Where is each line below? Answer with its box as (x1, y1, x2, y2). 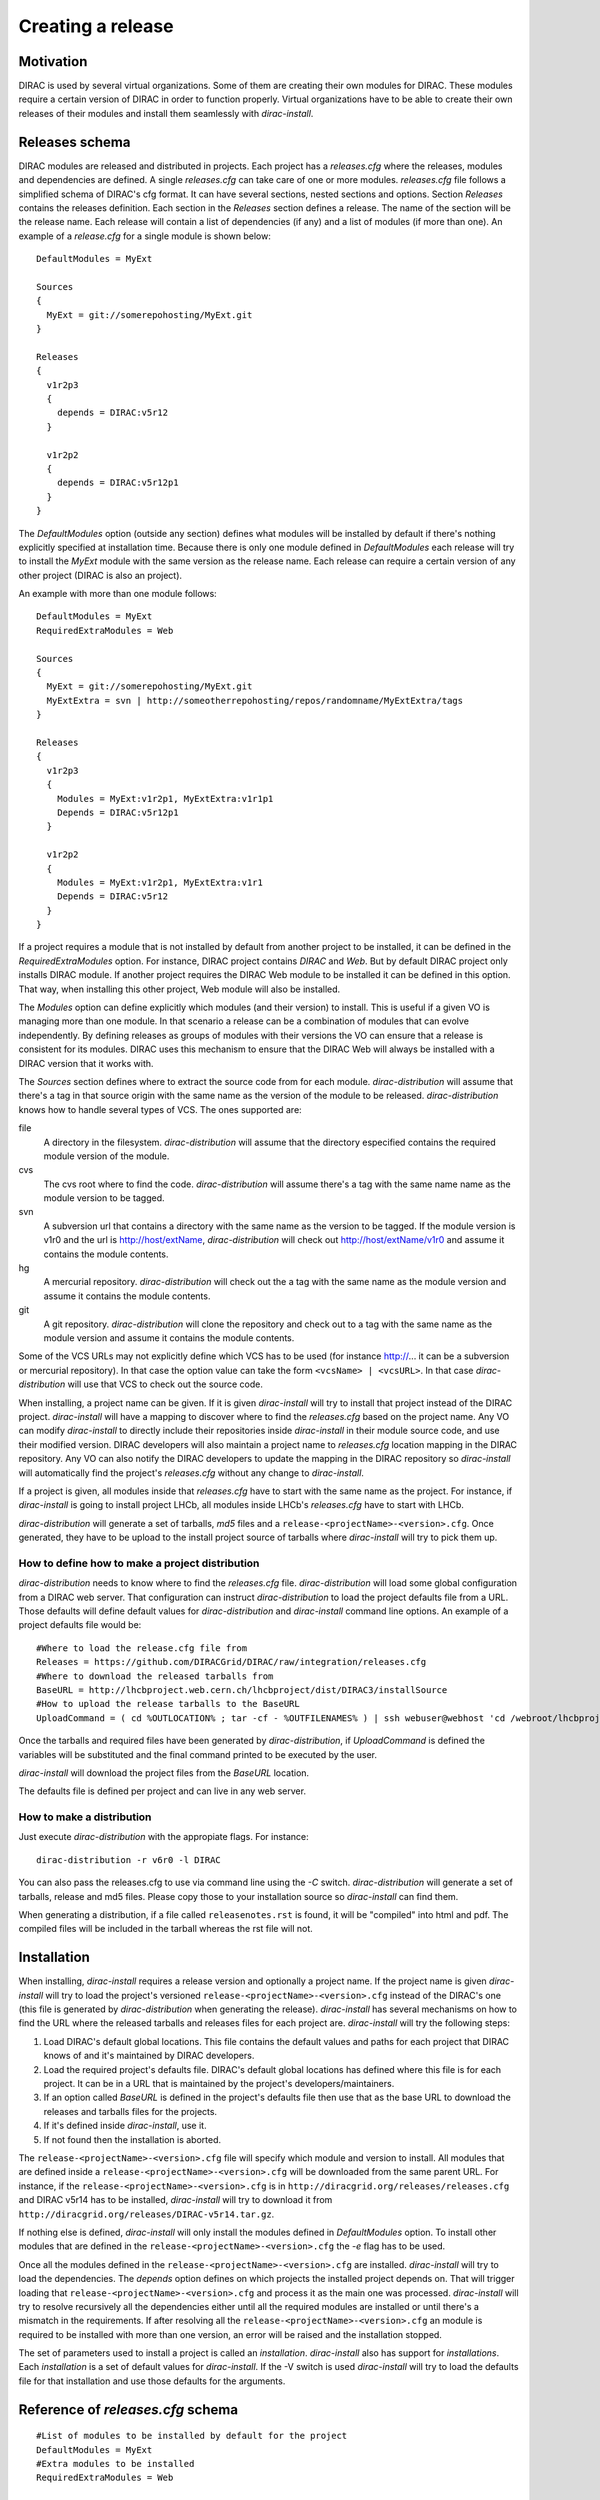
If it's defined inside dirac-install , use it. (43, 2120, 207, 2132)
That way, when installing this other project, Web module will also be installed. (18, 983, 341, 995)
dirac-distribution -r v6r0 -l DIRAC (36, 1854, 222, 1865)
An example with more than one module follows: (18, 588, 217, 600)
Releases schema (18, 133, 131, 150)
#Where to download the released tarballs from (36, 1670, 274, 1682)
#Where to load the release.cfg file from (36, 1642, 248, 1654)
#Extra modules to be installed (36, 2458, 195, 2470)
